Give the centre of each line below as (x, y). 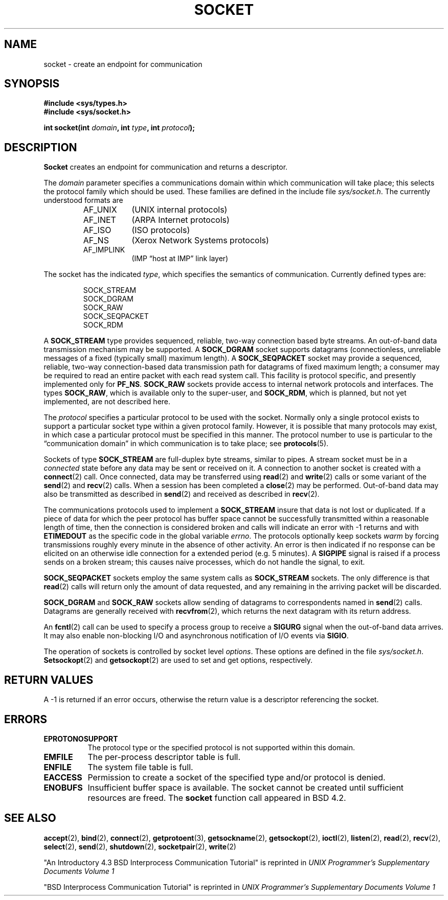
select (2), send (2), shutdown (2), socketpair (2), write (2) (140, 846)
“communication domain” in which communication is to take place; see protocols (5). (186, 444)
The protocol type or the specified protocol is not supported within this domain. (221, 747)
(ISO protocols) (161, 230)
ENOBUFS (63, 787)
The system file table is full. (140, 767)
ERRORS (26, 719)
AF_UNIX (100, 210)
